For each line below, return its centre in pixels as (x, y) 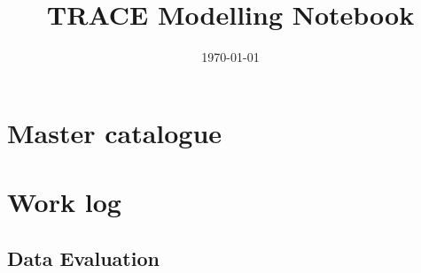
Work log (64, 202)
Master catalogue (115, 132)
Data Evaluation (83, 258)
